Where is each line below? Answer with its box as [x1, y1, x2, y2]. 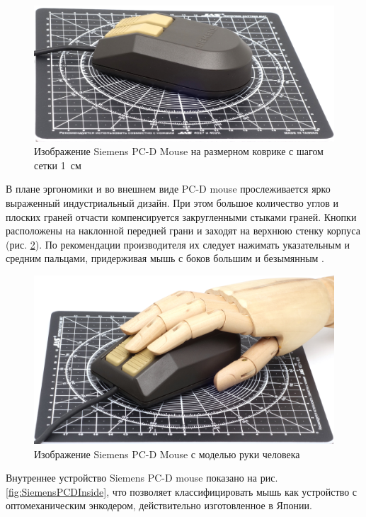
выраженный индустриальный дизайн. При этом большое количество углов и [6, 195, 339, 210]
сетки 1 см [34, 157, 81, 172]
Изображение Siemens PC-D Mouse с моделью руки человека [34, 446, 300, 461]
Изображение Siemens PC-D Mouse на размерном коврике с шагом [34, 144, 324, 159]
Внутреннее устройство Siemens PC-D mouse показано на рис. [6, 470, 278, 485]
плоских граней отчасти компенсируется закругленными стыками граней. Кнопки [6, 209, 357, 224]
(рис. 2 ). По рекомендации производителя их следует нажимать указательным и [6, 237, 350, 251]
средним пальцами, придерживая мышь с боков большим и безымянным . [6, 251, 325, 266]
